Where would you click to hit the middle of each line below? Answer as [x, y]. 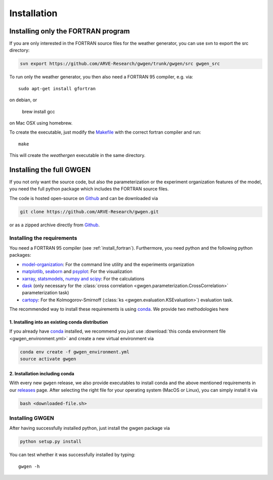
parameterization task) [45, 293]
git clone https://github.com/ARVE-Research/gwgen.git [89, 212]
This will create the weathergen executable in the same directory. [78, 155]
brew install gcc [38, 111]
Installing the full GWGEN [50, 170]
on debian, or [23, 100]
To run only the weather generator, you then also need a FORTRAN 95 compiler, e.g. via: [101, 77]
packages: [20, 255]
